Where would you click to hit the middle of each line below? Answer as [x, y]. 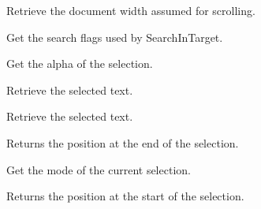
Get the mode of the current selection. [99, 169]
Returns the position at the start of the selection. [125, 196]
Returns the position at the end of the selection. [123, 142]
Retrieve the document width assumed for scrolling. [131, 10]
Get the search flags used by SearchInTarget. [115, 37]
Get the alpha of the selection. [80, 63]
